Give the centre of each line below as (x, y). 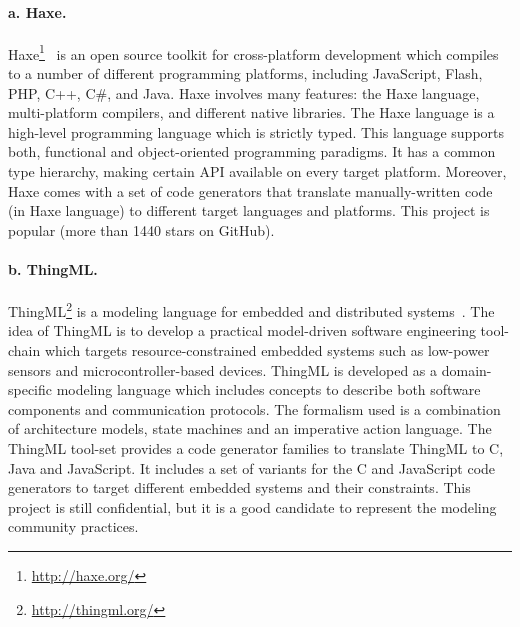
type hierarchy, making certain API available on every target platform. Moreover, (257, 171)
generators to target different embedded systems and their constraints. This (239, 487)
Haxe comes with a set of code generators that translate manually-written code (250, 190)
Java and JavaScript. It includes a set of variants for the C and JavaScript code (252, 467)
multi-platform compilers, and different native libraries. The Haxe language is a (251, 112)
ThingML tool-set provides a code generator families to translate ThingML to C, (256, 448)
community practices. (73, 526)
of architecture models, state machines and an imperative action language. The (250, 428)
